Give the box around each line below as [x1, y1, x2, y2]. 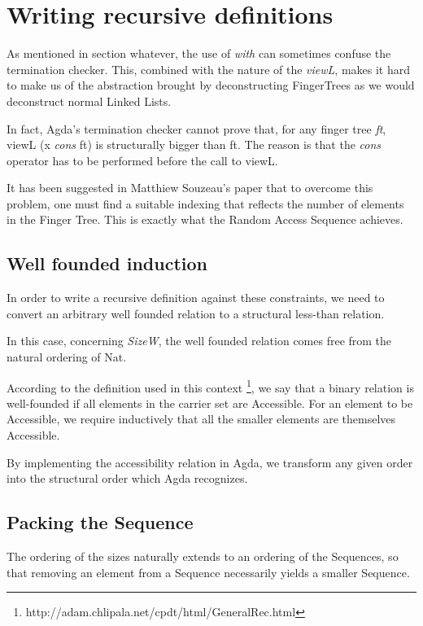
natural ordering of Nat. [7, 348, 127, 366]
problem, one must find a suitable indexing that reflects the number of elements [7, 195, 404, 212]
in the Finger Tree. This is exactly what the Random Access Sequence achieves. [7, 211, 403, 228]
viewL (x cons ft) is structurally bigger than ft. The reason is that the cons [7, 136, 382, 153]
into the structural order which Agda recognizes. [7, 470, 248, 487]
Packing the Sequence [7, 510, 194, 535]
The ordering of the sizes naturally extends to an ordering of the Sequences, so [7, 548, 399, 565]
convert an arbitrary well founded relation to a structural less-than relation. [7, 304, 385, 322]
